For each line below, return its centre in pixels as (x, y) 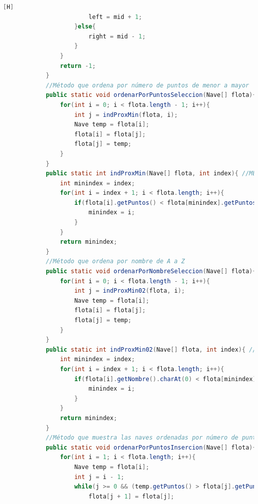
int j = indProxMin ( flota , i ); (126, 115)
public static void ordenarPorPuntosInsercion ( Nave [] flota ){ (151, 447)
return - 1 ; (78, 66)
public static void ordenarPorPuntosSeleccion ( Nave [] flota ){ (151, 95)
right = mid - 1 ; (117, 36)
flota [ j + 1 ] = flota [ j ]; (131, 496)
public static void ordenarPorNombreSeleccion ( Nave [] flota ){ (151, 271)
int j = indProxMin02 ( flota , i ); (130, 291)
